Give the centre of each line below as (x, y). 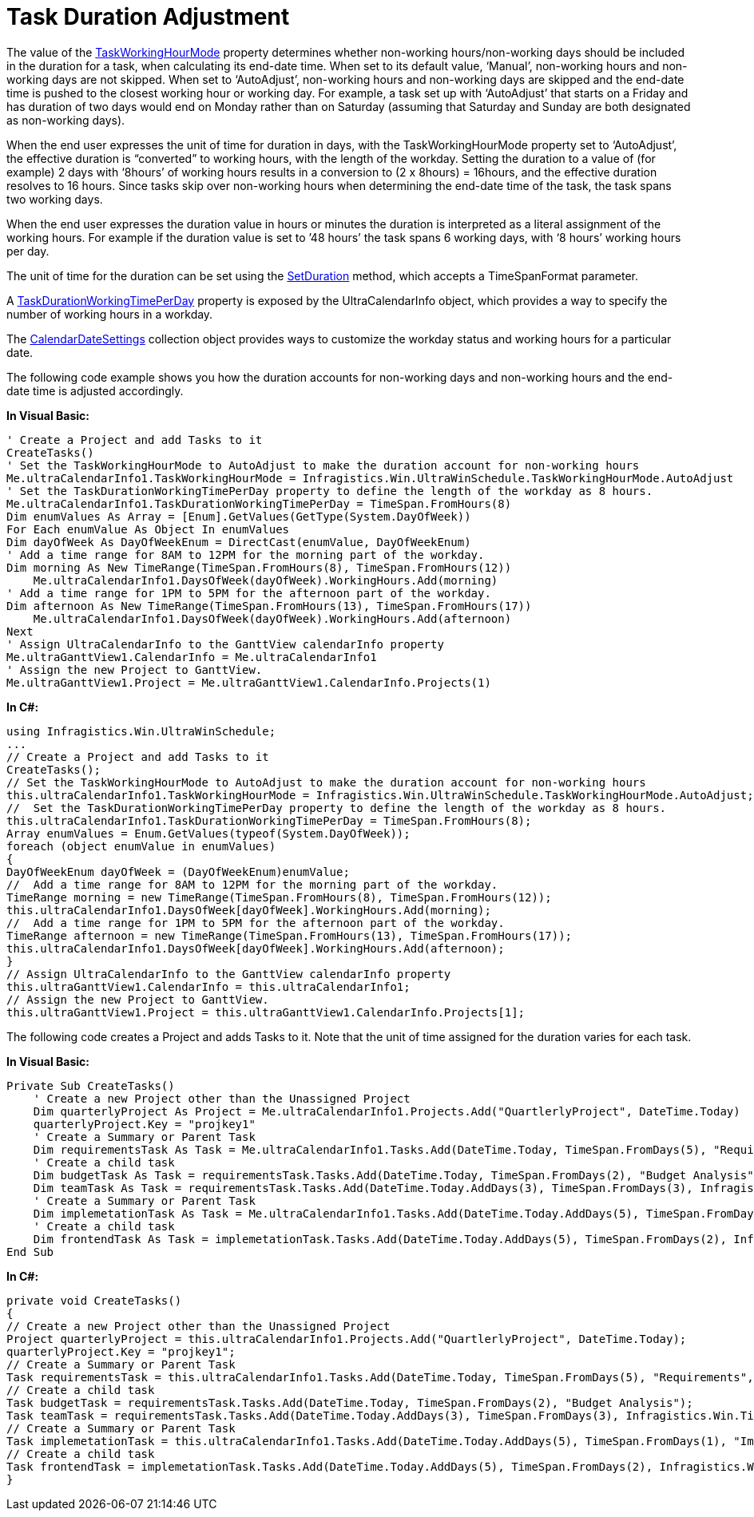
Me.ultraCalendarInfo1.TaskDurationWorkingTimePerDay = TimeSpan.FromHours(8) (259, 503)
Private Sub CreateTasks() (91, 1085)
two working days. (55, 199)
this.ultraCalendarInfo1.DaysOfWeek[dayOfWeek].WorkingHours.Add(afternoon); (256, 948)
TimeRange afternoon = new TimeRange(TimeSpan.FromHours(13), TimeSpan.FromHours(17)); (290, 935)
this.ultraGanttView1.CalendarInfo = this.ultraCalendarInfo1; (208, 986)
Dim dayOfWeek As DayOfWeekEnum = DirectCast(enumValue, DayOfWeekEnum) (239, 542)
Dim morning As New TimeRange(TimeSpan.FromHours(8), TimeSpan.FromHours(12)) (259, 567)
